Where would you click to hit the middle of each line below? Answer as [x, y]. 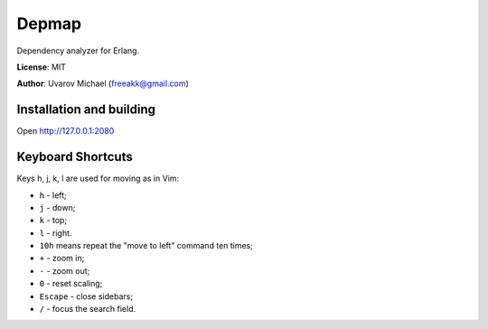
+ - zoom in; [62, 258]
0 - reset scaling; [71, 284]
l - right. [56, 233]
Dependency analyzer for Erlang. [78, 51]
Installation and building [86, 110]
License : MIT [42, 67]
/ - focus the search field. [88, 309]
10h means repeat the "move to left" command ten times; [146, 246]
